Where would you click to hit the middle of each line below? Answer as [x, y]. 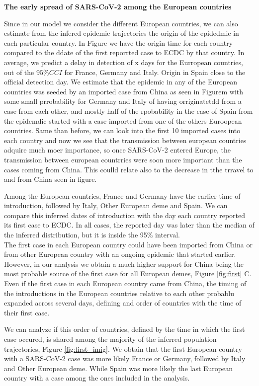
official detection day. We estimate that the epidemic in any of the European [121, 82]
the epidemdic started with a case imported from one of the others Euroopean [123, 120]
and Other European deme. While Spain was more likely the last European [119, 368]
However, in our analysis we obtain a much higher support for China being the [124, 264]
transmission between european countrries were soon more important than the [123, 159]
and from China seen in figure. [50, 179]
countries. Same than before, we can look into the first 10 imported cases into [122, 130]
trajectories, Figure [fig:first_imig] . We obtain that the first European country [123, 348]
